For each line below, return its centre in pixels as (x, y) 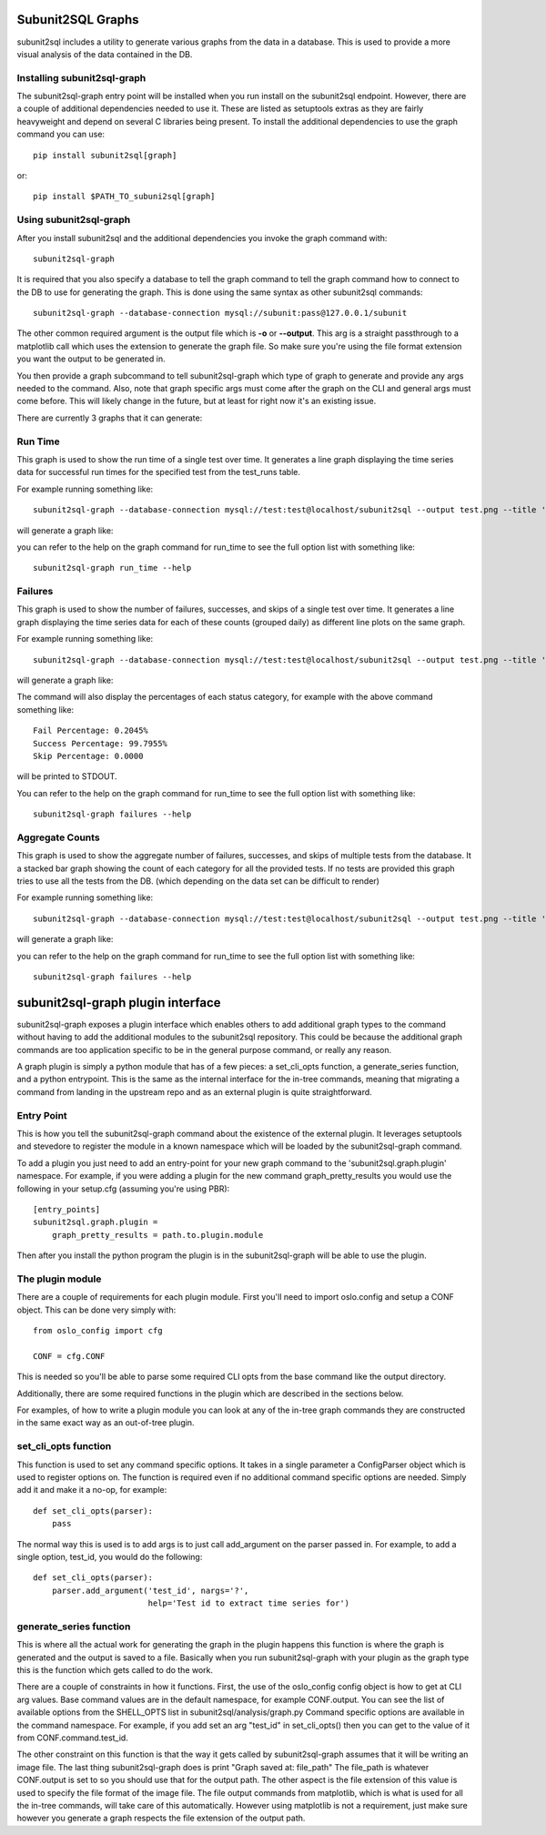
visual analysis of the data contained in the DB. (105, 54)
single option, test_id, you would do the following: (110, 1556)
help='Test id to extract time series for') (249, 1603)
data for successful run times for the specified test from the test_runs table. (158, 472)
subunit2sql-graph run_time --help (112, 568)
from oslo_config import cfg (98, 1331)
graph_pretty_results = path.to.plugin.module (157, 1235)
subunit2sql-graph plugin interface (119, 1003)
